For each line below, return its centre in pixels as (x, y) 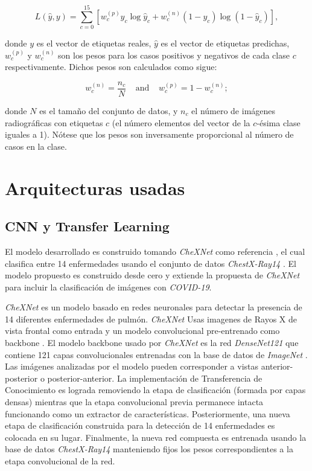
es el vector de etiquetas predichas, (225, 43)
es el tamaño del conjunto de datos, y (109, 110)
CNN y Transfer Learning (87, 226)
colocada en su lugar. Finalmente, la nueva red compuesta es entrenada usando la (156, 437)
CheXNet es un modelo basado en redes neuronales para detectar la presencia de (154, 307)
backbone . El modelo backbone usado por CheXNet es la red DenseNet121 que (152, 343)
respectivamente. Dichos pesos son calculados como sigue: (111, 67)
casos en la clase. (36, 146)
